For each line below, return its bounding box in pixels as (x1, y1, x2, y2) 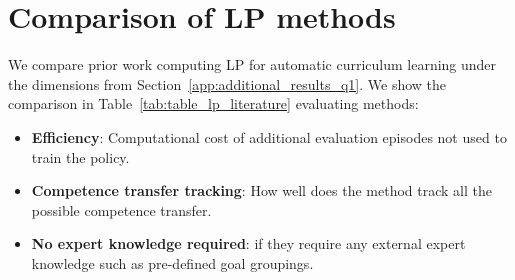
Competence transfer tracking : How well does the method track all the (31, 180, 492, 201)
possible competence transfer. (31, 199, 212, 220)
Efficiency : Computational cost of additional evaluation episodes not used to (31, 126, 507, 147)
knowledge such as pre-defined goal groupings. (31, 252, 314, 273)
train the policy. (31, 146, 130, 167)
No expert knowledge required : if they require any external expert (31, 233, 466, 254)
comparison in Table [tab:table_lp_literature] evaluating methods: (8, 93, 419, 114)
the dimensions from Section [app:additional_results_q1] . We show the (8, 73, 447, 94)
